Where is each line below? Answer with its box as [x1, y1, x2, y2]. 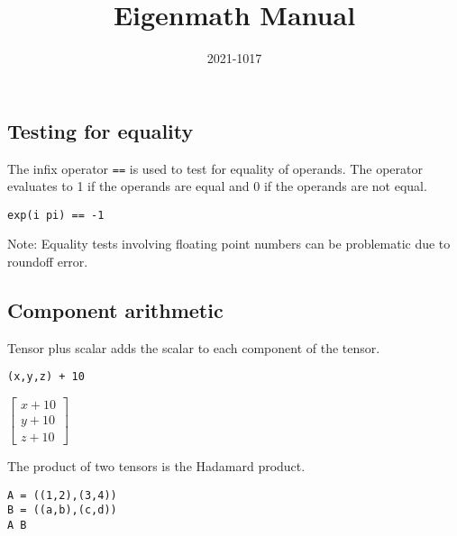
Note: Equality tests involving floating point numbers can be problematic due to [7, 234, 451, 253]
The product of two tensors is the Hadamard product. [7, 457, 306, 476]
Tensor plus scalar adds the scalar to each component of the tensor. [7, 338, 380, 357]
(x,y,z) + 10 [7, 370, 85, 384]
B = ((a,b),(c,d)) [7, 504, 117, 517]
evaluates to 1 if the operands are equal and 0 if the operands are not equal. [7, 177, 427, 195]
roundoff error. [7, 252, 88, 271]
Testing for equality [7, 116, 194, 144]
